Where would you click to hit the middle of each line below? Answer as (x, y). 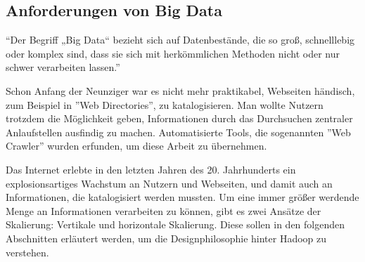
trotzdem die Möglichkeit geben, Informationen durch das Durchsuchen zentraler (179, 118)
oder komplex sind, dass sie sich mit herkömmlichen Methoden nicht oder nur (173, 53)
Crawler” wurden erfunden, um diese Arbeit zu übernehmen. (136, 146)
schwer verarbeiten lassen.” (63, 67)
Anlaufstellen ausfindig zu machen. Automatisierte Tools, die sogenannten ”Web (178, 132)
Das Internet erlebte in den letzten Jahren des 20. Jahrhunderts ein (151, 169)
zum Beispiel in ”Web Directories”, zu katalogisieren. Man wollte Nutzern (165, 104)
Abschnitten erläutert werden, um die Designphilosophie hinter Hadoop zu (166, 238)
